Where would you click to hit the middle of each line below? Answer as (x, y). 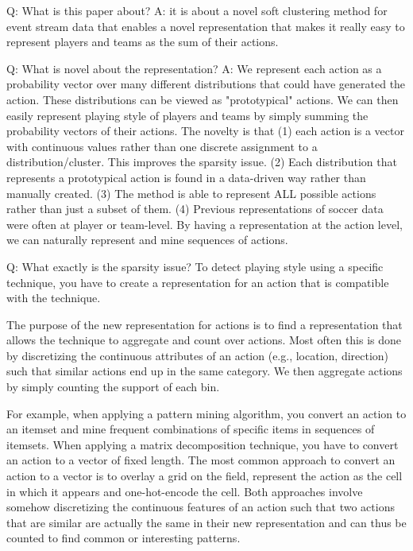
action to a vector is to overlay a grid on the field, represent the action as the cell (205, 476)
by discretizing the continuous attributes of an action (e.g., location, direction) (198, 355)
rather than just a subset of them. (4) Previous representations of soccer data (195, 209)
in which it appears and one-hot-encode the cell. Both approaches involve (185, 491)
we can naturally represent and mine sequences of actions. (147, 240)
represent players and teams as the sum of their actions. (143, 42)
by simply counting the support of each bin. (113, 387)
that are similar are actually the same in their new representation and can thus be (206, 522)
